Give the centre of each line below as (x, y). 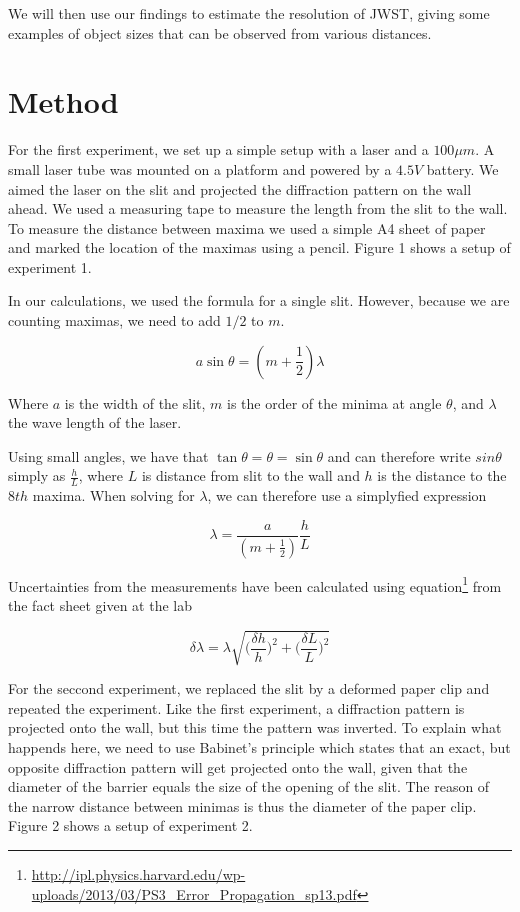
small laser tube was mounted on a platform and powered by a (200, 168)
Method (63, 101)
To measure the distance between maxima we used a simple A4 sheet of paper (247, 227)
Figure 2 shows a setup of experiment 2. (130, 825)
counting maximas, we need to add (114, 320)
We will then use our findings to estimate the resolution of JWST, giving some (249, 13)
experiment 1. (50, 266)
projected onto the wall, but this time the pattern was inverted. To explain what (255, 727)
